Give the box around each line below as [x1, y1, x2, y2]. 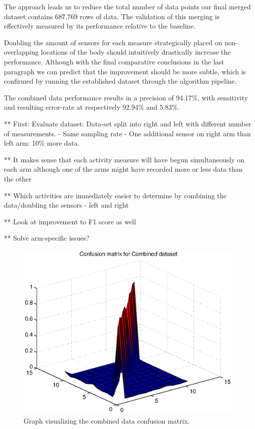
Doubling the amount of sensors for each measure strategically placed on [4, 37, 223, 47]
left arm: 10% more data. [4, 138, 80, 148]
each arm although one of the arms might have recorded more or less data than [4, 164, 243, 174]
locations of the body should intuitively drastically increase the [41, 47, 231, 57]
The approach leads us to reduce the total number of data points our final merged [4, 1, 251, 11]
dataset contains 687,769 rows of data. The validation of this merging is [4, 11, 220, 21]
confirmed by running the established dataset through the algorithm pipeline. [4, 76, 237, 86]
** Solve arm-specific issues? [4, 233, 89, 243]
